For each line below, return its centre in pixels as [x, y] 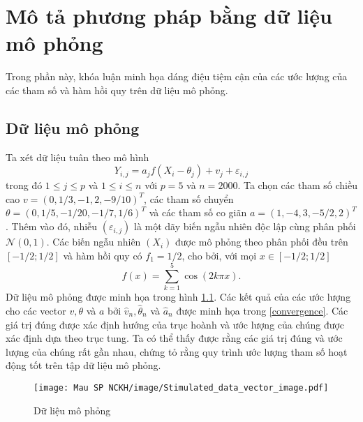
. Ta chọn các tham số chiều [297, 185]
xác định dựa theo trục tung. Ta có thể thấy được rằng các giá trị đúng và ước [174, 338]
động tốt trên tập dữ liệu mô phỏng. [83, 365]
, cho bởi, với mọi [219, 255]
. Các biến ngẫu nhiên [94, 242]
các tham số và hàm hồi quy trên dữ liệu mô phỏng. [117, 90]
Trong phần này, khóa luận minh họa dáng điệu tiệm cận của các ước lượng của [177, 76]
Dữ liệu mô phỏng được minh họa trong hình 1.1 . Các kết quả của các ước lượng [178, 297]
